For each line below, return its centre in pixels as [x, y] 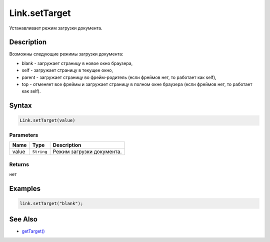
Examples [25, 188]
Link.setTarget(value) [47, 120]
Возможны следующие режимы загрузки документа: [66, 54]
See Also [23, 219]
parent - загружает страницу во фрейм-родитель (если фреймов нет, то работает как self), [119, 77]
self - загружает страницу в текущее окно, [67, 70]
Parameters [24, 135]
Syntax [20, 106]
